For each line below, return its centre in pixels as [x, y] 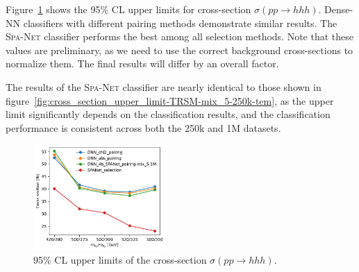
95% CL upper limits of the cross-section [120, 260]
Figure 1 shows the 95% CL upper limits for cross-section [128, 9]
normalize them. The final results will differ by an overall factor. [142, 63]
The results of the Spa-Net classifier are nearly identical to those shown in [164, 86]
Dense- [339, 9]
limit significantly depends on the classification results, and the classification [168, 114]
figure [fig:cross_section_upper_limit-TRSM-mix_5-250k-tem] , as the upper [170, 100]
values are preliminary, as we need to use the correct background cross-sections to [179, 50]
